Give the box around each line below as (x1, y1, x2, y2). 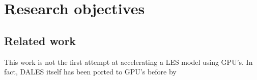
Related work (4, 32, 76, 48)
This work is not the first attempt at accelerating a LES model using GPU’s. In (4, 56, 253, 67)
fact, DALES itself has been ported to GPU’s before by (4, 66, 177, 77)
